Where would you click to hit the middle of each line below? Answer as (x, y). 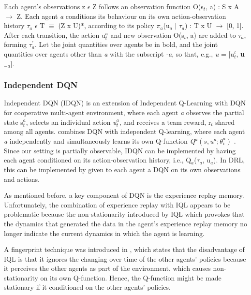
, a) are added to (211, 35)
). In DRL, (229, 160)
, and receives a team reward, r (165, 122)
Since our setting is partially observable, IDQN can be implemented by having (120, 150)
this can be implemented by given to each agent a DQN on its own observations (122, 169)
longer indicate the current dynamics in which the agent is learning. (104, 233)
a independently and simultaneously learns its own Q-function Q (100, 140)
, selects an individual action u (71, 122)
